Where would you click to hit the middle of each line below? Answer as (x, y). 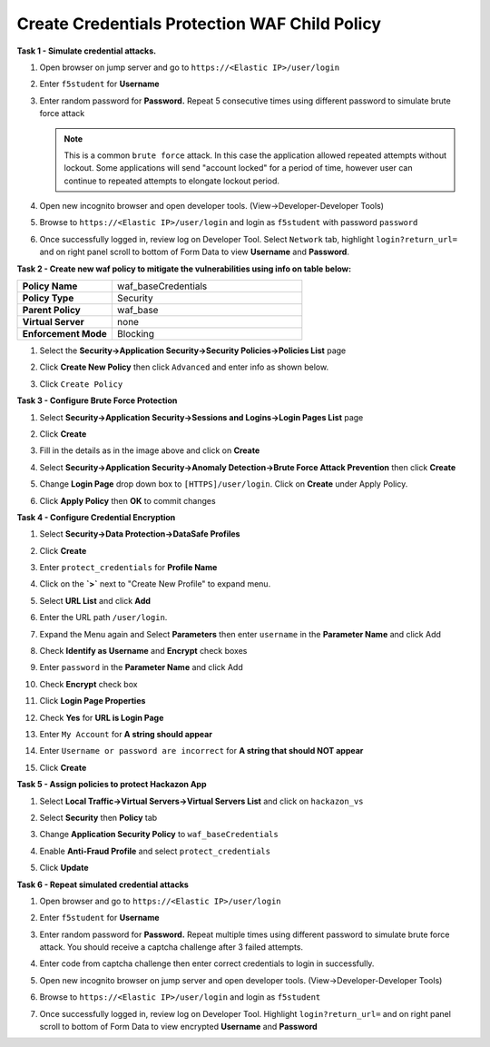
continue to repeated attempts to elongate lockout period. (172, 181)
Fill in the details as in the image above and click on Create (150, 450)
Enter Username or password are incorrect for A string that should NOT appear (201, 751)
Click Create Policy (81, 384)
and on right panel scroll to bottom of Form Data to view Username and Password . (194, 252)
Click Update (64, 868)
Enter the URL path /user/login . (103, 617)
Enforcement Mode (65, 334)
